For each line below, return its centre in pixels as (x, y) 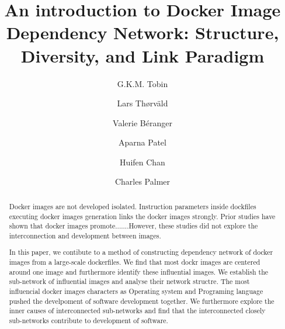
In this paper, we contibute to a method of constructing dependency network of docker (141, 252)
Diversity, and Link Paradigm (142, 55)
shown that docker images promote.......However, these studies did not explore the (133, 226)
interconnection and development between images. (85, 235)
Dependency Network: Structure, (142, 32)
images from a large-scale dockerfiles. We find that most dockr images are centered (135, 262)
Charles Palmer (142, 181)
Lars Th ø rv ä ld (142, 103)
